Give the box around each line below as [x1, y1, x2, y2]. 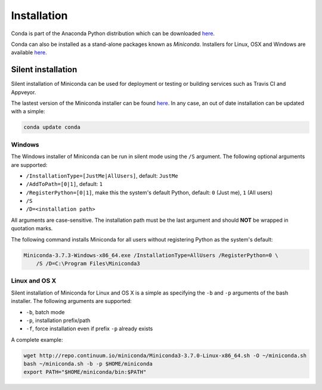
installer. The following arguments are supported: [11, 298, 132, 305]
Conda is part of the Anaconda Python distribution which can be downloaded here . [11, 30, 215, 37]
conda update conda [23, 124, 80, 131]
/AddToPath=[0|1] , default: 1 [26, 181, 103, 188]
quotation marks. [11, 225, 53, 232]
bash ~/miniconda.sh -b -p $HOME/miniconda [23, 361, 153, 367]
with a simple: [11, 108, 45, 115]
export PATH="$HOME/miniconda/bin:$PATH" [23, 369, 147, 376]
